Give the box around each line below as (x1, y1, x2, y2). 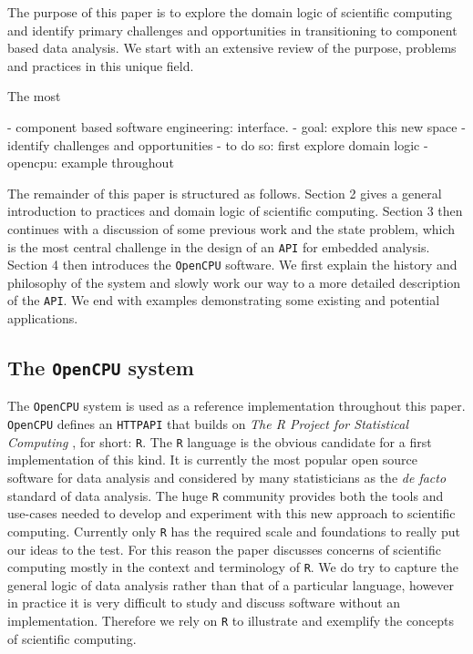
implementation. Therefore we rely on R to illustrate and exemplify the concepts (7, 610, 455, 629)
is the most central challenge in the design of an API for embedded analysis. (7, 237, 430, 256)
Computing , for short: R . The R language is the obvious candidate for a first (7, 432, 432, 451)
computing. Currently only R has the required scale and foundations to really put (7, 521, 460, 540)
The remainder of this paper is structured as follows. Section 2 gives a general (7, 183, 442, 202)
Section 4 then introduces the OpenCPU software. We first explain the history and (7, 255, 458, 274)
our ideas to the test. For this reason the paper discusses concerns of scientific (7, 539, 441, 558)
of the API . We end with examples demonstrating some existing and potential (7, 291, 440, 310)
